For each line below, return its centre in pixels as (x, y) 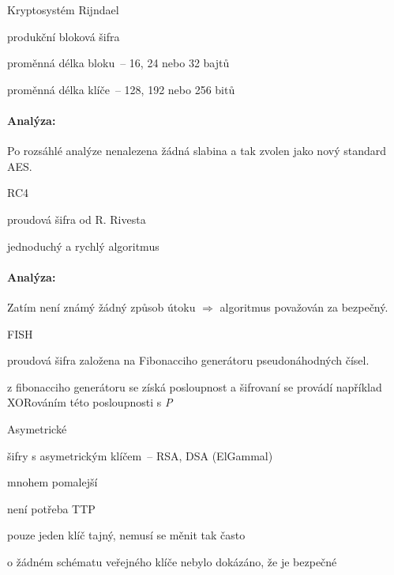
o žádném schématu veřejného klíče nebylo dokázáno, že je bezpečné (172, 561)
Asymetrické (37, 428)
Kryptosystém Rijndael (63, 9)
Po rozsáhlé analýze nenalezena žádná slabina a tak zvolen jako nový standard (197, 151)
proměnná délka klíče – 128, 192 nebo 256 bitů (121, 89)
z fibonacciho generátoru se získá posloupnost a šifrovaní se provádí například (195, 386)
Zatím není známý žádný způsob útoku (101, 306)
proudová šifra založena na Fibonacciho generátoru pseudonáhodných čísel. (188, 360)
